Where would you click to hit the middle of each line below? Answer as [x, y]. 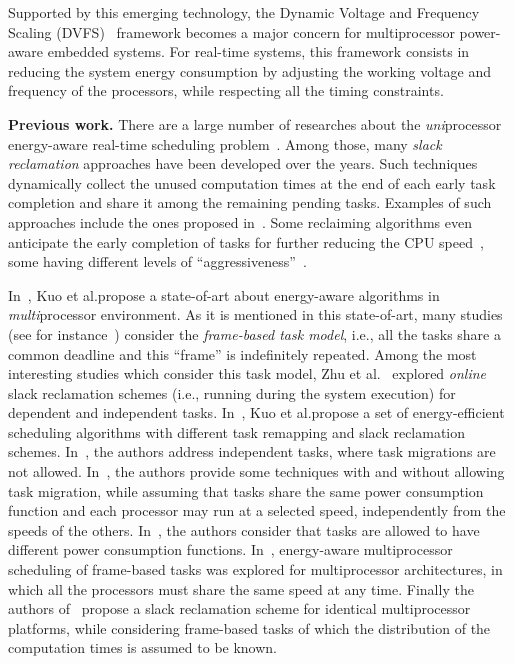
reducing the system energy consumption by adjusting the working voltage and [250, 70]
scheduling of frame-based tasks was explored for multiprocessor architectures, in [255, 569]
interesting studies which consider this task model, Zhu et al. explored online [247, 373]
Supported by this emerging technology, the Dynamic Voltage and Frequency [244, 12]
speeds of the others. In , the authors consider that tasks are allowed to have [244, 529]
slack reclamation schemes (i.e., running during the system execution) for [232, 392]
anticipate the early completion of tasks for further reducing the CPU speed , [246, 241]
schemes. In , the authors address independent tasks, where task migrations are [252, 451]
